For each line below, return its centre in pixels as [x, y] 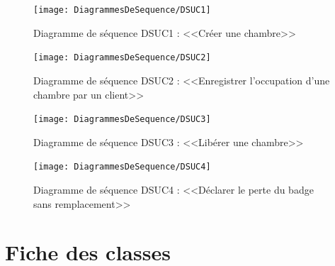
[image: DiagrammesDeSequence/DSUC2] [122, 58]
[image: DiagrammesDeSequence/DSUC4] [122, 167]
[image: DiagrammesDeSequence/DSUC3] [122, 120]
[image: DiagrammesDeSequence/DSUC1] [122, 10]
